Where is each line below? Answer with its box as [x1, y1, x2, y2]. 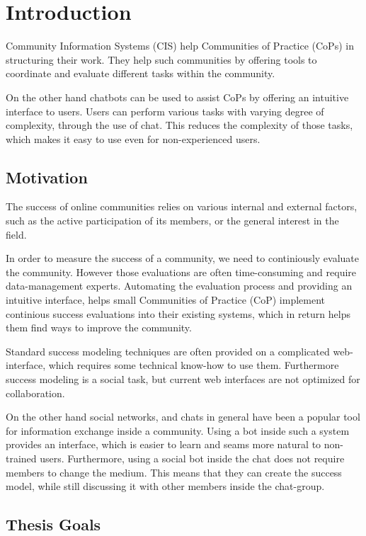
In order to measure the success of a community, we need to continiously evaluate [6, 251, 359, 266]
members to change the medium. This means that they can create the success [6, 464, 342, 479]
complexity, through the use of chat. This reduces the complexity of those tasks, [6, 118, 353, 132]
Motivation [6, 166, 88, 188]
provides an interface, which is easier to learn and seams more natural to [6, 437, 321, 452]
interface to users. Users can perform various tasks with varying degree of [6, 103, 324, 118]
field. [6, 227, 27, 241]
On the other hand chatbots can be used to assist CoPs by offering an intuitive [6, 89, 349, 104]
